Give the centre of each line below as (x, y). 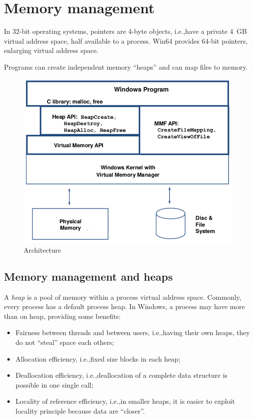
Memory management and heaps (89, 276)
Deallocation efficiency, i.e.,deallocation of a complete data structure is (121, 375)
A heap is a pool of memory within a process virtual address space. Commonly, (123, 297)
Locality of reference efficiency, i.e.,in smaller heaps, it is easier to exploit (125, 401)
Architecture (42, 249)
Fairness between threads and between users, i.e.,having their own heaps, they (133, 332)
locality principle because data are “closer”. (80, 410)
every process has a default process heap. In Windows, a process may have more (125, 306)
